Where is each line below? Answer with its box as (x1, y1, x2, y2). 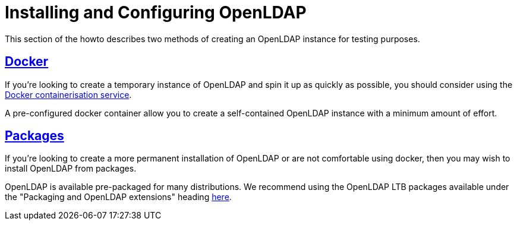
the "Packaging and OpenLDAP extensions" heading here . (5, 192, 232, 202)
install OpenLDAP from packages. (5, 163, 137, 174)
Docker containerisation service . (5, 89, 132, 100)
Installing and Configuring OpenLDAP (5, 2, 307, 23)
